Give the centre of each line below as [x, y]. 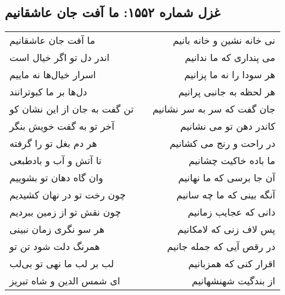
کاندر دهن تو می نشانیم [228, 126]
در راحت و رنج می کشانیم [222, 143]
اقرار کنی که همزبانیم [232, 264]
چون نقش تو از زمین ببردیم [65, 212]
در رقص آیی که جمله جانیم [221, 246]
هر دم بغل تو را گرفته [53, 143]
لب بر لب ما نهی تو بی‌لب [62, 264]
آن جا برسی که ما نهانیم [227, 178]
